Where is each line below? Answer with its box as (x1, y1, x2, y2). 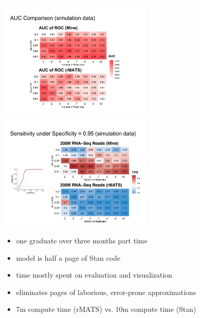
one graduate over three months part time (16, 235, 147, 245)
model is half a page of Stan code (16, 252, 120, 263)
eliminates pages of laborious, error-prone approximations (16, 286, 196, 297)
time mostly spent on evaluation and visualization (16, 269, 172, 280)
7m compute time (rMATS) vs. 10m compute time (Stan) (16, 304, 196, 314)
